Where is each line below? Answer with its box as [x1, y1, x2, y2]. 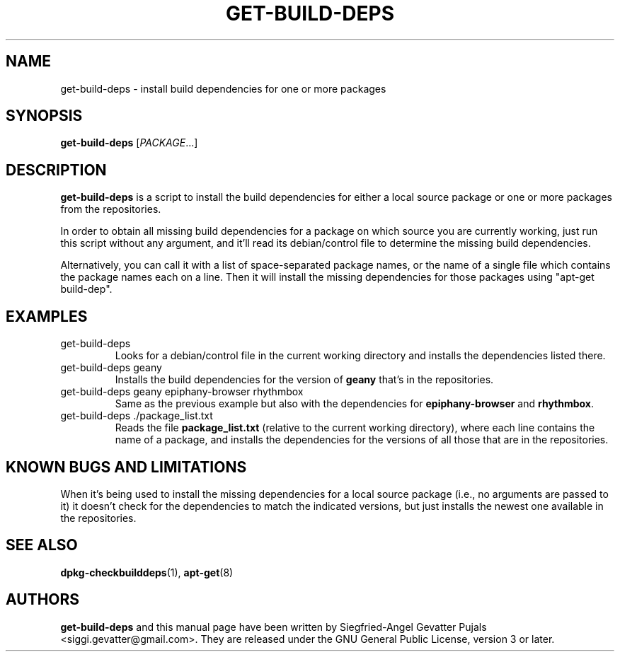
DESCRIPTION [6, 161, 107, 179]
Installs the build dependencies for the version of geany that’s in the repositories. [115, 373, 494, 386]
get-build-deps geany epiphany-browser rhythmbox [60, 385, 304, 398]
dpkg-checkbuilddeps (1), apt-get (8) [60, 566, 234, 578]
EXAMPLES [6, 307, 88, 325]
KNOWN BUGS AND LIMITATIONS [6, 458, 247, 476]
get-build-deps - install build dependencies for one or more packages [60, 82, 386, 95]
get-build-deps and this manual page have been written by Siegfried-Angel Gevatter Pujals [60, 620, 487, 633]
